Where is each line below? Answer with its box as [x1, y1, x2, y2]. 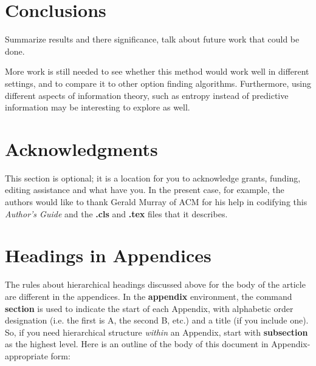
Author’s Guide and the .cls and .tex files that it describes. [5, 207, 228, 220]
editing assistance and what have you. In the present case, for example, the [5, 183, 284, 196]
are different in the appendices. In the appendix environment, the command [5, 290, 292, 302]
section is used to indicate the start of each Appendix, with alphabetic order [5, 302, 294, 314]
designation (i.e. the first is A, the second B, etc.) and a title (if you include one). [5, 314, 309, 327]
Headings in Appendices [5, 243, 211, 268]
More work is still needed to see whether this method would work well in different [5, 65, 309, 78]
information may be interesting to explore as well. [5, 101, 190, 114]
